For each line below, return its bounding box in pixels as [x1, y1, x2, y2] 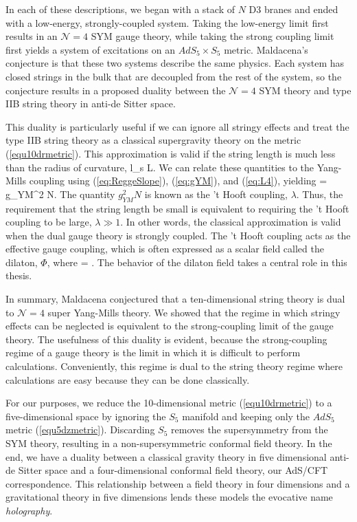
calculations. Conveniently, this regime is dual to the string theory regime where [5, 359, 343, 373]
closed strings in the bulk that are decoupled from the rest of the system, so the [5, 69, 342, 83]
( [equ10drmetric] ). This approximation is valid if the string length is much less [5, 146, 336, 160]
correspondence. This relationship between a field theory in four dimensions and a [5, 476, 350, 490]
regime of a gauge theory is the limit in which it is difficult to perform [5, 345, 301, 360]
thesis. [5, 268, 32, 283]
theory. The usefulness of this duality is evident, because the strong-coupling [5, 331, 327, 346]
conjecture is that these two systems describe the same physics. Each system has [5, 56, 345, 70]
